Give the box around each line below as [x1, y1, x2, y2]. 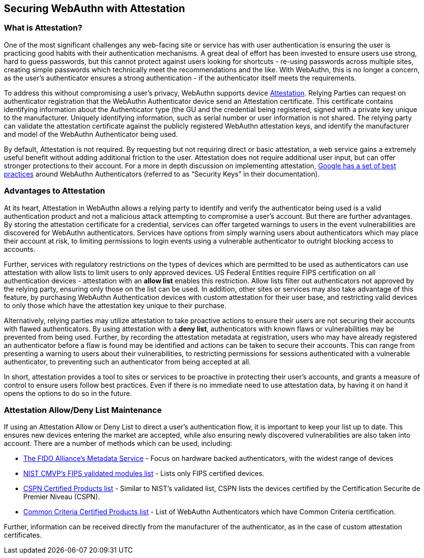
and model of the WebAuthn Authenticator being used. [4, 130, 178, 138]
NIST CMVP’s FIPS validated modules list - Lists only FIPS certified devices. [23, 469, 265, 478]
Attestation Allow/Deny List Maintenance [4, 405, 162, 415]
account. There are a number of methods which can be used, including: [4, 439, 233, 448]
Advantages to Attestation [4, 186, 105, 196]
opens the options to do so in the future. [4, 389, 132, 397]
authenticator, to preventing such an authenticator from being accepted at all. [4, 357, 251, 366]
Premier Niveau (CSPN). [23, 492, 100, 501]
